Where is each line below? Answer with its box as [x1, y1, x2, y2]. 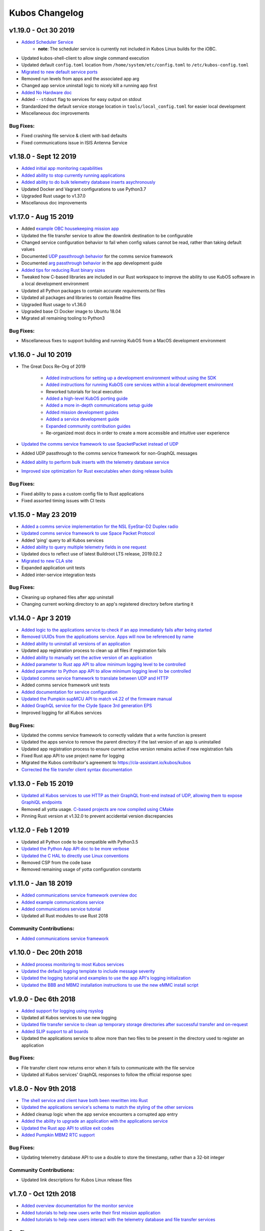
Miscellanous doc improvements [21, 200, 87, 206]
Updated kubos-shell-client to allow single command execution [21, 55, 149, 61]
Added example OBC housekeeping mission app [21, 226, 119, 231]
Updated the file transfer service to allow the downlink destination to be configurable [21, 232, 193, 238]
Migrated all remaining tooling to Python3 [21, 315, 105, 321]
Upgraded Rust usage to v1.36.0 [21, 301, 86, 307]
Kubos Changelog [9, 7, 84, 18]
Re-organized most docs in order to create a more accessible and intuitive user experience [46, 430, 230, 436]
